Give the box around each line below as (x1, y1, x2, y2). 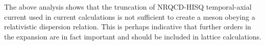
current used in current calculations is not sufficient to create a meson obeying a (4, 11, 255, 22)
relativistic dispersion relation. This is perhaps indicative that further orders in (4, 21, 251, 32)
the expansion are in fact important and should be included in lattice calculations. (4, 31, 261, 41)
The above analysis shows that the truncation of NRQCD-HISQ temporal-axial (4, 2, 252, 12)
